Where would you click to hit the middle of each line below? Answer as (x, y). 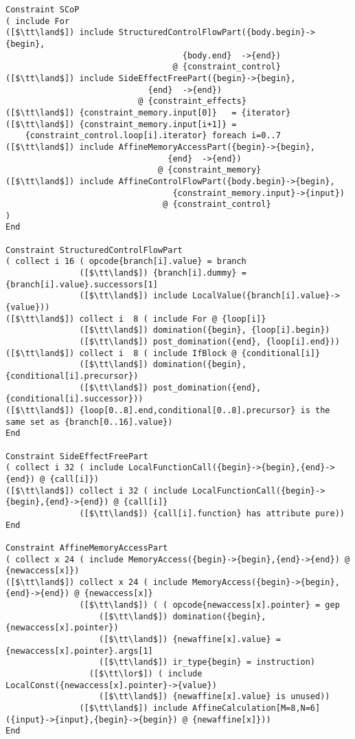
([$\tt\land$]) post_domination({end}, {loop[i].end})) (209, 342)
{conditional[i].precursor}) (72, 376)
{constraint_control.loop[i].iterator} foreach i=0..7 (153, 136)
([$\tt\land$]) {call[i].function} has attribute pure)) (212, 513)
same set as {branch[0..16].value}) (89, 422)
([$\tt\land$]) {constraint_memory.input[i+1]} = (121, 124)
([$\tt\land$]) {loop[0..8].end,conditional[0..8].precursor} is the (168, 410)
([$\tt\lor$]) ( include (146, 674)
